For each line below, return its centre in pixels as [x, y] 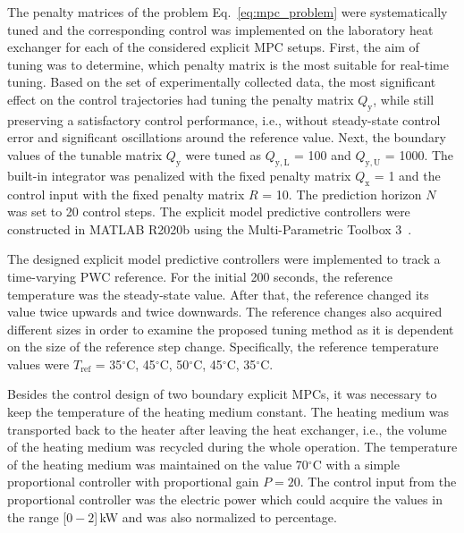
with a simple [363, 464]
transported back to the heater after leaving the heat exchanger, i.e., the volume [227, 429]
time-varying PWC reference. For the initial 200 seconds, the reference [200, 276]
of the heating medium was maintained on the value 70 [158, 464]
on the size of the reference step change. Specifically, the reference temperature [223, 347]
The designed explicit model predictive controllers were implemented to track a [224, 259]
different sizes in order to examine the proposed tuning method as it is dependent [231, 329]
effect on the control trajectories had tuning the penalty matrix [181, 99]
